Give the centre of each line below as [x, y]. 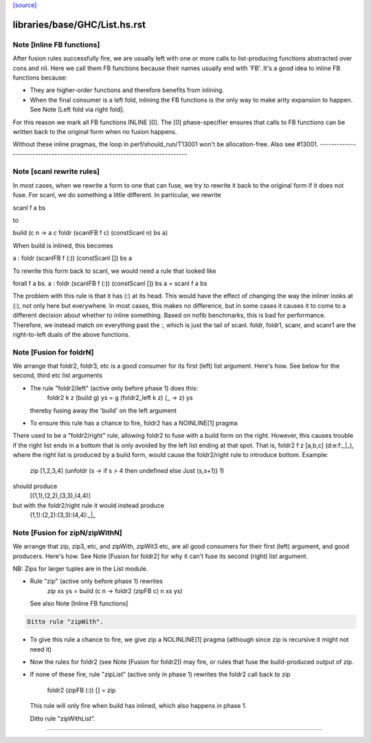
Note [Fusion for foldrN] [53, 352]
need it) [41, 649]
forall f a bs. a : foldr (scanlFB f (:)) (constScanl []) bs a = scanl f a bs [110, 283]
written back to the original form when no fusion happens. [95, 131]
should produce [35, 486]
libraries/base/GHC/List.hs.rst [79, 24]
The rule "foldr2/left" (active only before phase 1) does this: [114, 388]
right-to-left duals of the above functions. [71, 334]
